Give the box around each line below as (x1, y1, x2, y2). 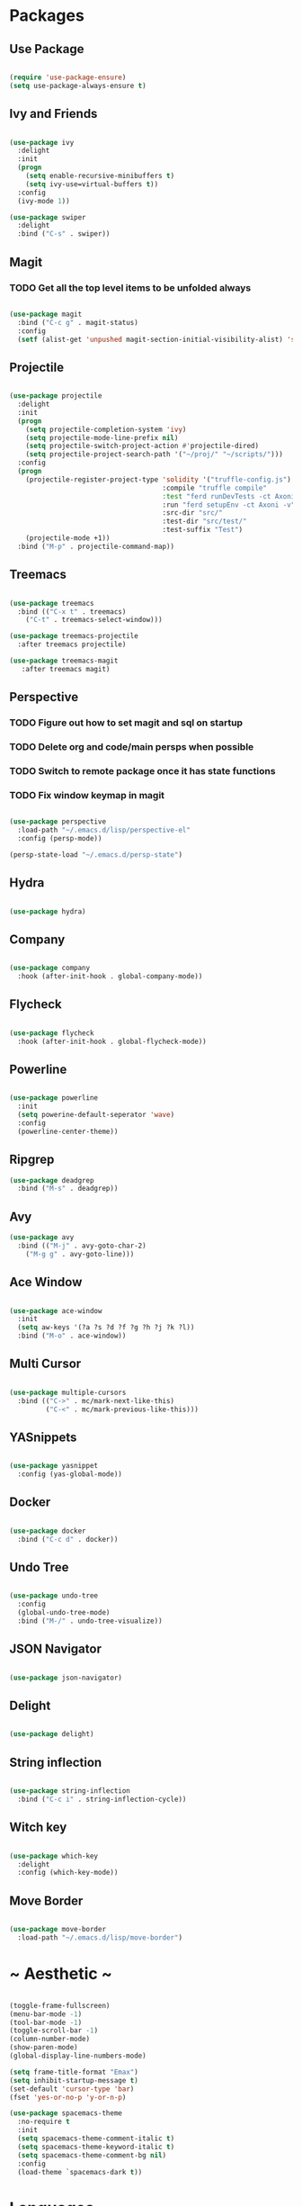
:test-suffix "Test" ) (162, 526, 244, 535)
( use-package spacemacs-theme (9, 2109, 123, 2118)
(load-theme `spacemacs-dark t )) (17, 2167, 143, 2176)
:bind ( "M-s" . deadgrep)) (17, 1184, 119, 1193)
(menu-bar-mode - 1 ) (9, 2009, 83, 2019)
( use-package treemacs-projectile (9, 632, 139, 641)
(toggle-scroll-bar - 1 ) (9, 2026, 99, 2035)
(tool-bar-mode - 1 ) (9, 2018, 83, 2027)
